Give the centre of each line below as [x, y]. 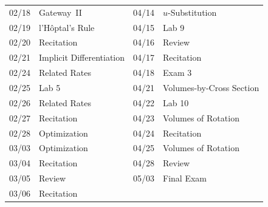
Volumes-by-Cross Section [211, 87]
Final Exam [185, 178]
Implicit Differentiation [82, 57]
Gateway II [60, 12]
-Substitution [192, 12]
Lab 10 [176, 102]
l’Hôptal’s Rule [67, 27]
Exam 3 [177, 73]
